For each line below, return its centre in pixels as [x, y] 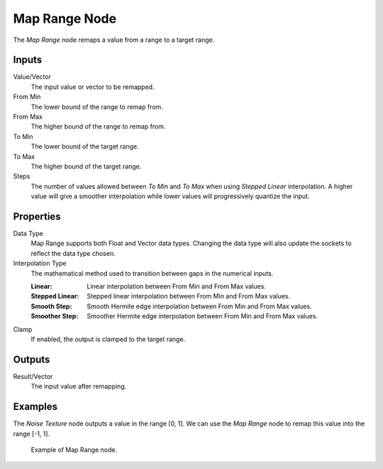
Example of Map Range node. [74, 449]
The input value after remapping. [79, 387]
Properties [37, 216]
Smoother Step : [55, 316]
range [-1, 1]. [32, 433]
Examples [35, 407]
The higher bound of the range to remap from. [98, 126]
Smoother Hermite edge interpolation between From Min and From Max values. [202, 316]
